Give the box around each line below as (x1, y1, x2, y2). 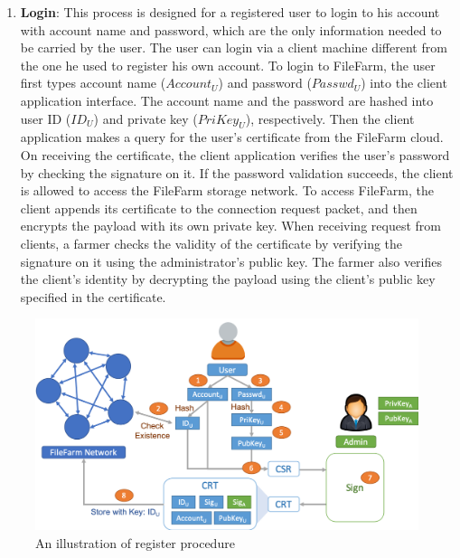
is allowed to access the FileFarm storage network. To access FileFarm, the (20, 181, 434, 200)
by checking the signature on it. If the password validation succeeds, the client (20, 163, 454, 182)
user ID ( (20, 109, 71, 128)
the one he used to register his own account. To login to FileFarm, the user (20, 55, 436, 74)
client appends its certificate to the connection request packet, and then (20, 198, 418, 217)
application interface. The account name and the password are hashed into (20, 90, 434, 109)
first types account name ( (20, 73, 166, 92)
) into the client (361, 73, 447, 92)
